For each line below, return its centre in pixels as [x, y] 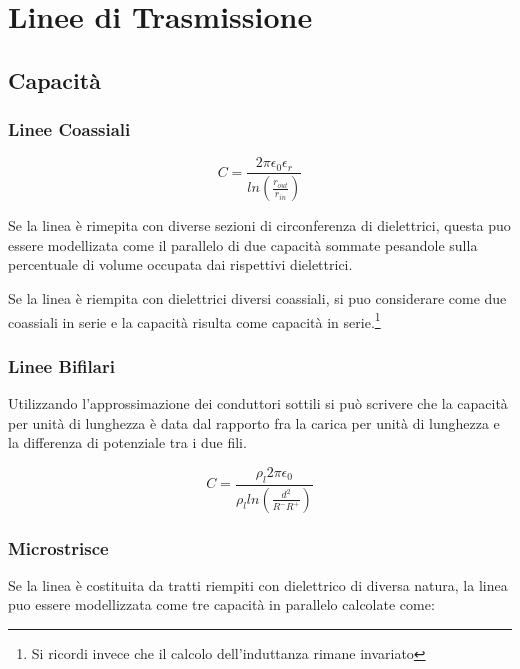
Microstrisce [58, 547]
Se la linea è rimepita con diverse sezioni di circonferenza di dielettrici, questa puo [259, 225]
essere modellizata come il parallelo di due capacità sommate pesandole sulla [243, 244]
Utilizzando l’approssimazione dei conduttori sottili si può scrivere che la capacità [258, 403]
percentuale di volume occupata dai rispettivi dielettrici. [180, 264]
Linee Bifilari [61, 365]
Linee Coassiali [69, 129]
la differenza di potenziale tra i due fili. [127, 442]
